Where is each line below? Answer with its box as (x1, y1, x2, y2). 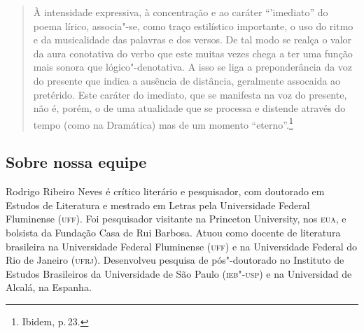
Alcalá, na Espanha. (6, 280, 92, 295)
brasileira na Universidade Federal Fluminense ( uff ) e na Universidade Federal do (6, 239, 357, 253)
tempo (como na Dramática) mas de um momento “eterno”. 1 (33, 115, 293, 132)
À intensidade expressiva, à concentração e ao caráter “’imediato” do (33, 5, 328, 19)
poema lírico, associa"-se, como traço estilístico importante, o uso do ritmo (33, 18, 353, 33)
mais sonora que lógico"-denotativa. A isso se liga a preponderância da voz (33, 59, 353, 74)
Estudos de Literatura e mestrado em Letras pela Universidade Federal (6, 197, 310, 212)
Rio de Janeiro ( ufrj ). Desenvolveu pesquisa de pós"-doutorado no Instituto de (6, 253, 344, 267)
